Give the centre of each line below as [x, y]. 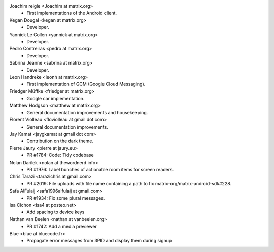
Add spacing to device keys [56, 212]
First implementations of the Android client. [72, 13]
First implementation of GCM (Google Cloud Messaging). [86, 84]
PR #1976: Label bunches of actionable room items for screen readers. [100, 169]
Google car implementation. [56, 99]
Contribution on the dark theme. [60, 141]
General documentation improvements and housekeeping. [87, 112]
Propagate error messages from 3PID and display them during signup [99, 240]
